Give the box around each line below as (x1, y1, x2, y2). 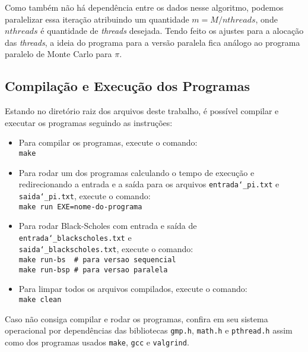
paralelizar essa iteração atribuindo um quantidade (5, 12, 189, 25)
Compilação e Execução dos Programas (5, 77, 250, 95)
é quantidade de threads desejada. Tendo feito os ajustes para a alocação (40, 24, 304, 37)
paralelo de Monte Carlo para (5, 48, 112, 60)
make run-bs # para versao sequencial (18, 256, 176, 265)
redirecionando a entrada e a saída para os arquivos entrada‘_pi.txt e (18, 178, 280, 190)
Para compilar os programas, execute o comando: (18, 136, 198, 149)
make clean (18, 295, 62, 304)
